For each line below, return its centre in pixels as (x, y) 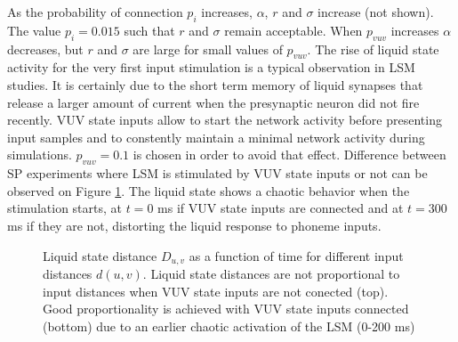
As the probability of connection (95, 12)
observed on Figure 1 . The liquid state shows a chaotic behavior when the (209, 190)
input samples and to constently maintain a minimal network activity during (216, 137)
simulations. (40, 155)
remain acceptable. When (293, 30)
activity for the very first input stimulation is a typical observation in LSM (211, 67)
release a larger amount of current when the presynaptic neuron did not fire (213, 102)
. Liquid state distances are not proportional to (271, 273)
